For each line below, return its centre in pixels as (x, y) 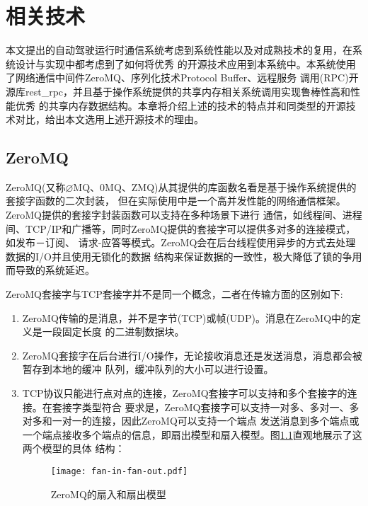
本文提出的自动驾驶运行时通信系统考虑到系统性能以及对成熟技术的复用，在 (179, 50)
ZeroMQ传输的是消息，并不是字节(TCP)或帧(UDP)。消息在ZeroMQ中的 (187, 317)
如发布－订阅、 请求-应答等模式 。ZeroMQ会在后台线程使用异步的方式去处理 (181, 242)
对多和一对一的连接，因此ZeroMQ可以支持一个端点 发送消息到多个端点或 (191, 421)
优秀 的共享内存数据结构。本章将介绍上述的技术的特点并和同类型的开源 (180, 105)
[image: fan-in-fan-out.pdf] (119, 471)
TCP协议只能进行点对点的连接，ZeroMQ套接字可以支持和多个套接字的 (185, 393)
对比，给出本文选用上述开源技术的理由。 (109, 119)
